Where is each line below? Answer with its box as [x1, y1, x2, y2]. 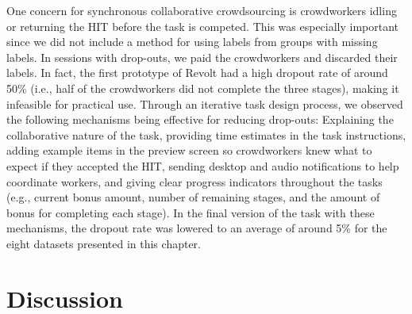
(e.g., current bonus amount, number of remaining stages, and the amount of [6, 189, 380, 205]
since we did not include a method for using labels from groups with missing [6, 33, 378, 50]
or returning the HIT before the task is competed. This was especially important [6, 17, 399, 34]
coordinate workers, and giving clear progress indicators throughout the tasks [6, 173, 383, 190]
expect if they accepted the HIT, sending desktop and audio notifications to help [6, 157, 399, 174]
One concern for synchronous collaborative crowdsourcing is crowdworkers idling [6, 2, 397, 18]
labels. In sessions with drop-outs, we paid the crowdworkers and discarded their [6, 48, 398, 65]
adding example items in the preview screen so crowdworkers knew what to [6, 142, 372, 159]
